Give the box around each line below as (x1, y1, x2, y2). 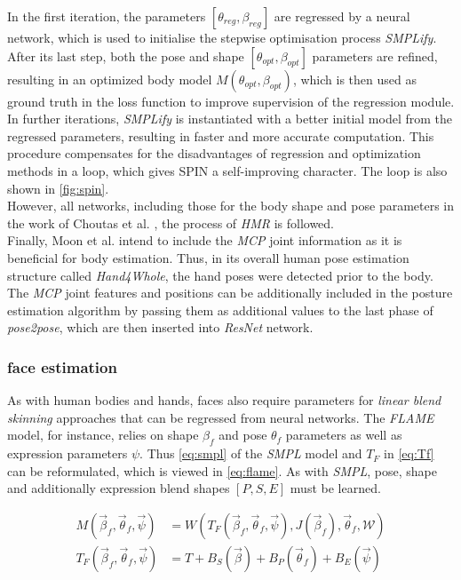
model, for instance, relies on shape (7, 425, 199, 444)
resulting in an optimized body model (7, 69, 212, 88)
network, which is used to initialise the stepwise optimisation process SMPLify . (7, 28, 437, 46)
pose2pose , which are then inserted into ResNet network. (7, 318, 314, 337)
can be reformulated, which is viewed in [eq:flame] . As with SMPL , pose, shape (7, 461, 437, 480)
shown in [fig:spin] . (7, 179, 109, 197)
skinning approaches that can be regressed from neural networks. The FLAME (7, 408, 434, 426)
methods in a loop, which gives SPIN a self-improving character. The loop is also (7, 161, 448, 179)
